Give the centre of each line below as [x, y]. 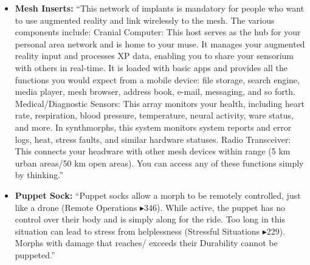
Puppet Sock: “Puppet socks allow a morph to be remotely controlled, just [158, 195]
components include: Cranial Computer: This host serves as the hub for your [158, 32]
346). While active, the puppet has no [215, 207]
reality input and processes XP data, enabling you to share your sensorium [154, 56]
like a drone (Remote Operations [76, 207]
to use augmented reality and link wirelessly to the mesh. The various [145, 20]
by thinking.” [39, 175]
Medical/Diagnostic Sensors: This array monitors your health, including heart [160, 103]
